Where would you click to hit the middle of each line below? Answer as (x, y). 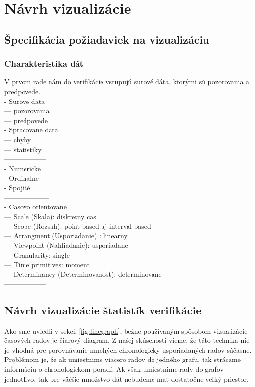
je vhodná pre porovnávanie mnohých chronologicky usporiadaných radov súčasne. (128, 349)
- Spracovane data (31, 130)
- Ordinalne (22, 178)
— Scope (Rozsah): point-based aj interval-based (78, 226)
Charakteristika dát (44, 64)
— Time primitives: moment (47, 264)
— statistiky (23, 149)
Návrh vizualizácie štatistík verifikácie (103, 310)
